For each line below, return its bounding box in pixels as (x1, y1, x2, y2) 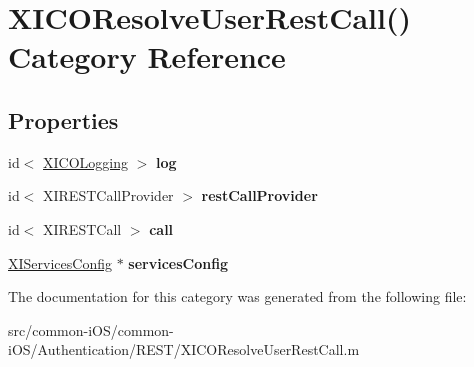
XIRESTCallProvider (43, 185, 174, 206)
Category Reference (8, 36, 286, 77)
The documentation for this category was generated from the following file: (8, 286, 467, 307)
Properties (8, 104, 119, 135)
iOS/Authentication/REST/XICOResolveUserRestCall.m (8, 339, 360, 360)
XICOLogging (43, 151, 128, 172)
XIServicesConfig (8, 252, 112, 273)
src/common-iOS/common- (8, 319, 174, 340)
